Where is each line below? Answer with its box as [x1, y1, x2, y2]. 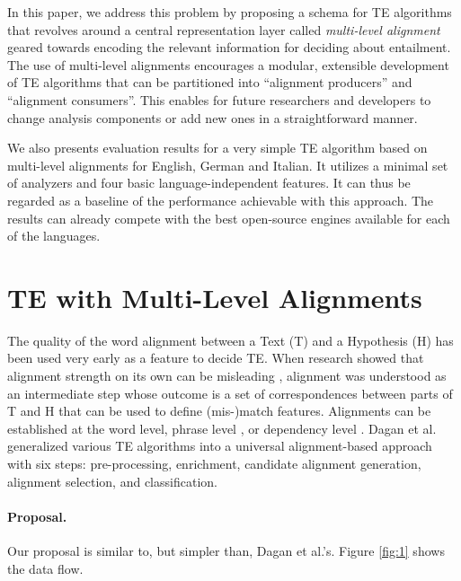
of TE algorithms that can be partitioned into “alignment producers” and [7, 73, 412, 92]
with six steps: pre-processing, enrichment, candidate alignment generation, [7, 454, 421, 472]
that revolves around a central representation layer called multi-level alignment [7, 20, 440, 39]
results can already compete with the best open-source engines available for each [7, 208, 450, 227]
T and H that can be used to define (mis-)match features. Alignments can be [7, 401, 431, 420]
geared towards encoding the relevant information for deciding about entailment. [7, 38, 451, 57]
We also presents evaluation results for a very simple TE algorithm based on [7, 138, 428, 157]
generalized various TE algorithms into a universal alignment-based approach [7, 436, 432, 455]
